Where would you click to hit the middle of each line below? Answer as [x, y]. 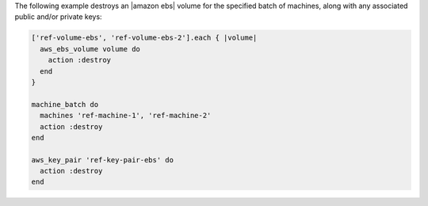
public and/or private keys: [58, 17]
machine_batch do [65, 104]
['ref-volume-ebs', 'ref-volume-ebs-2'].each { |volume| [144, 38]
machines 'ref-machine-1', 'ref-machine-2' [126, 116]
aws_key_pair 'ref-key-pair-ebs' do [103, 160]
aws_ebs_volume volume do [90, 49]
